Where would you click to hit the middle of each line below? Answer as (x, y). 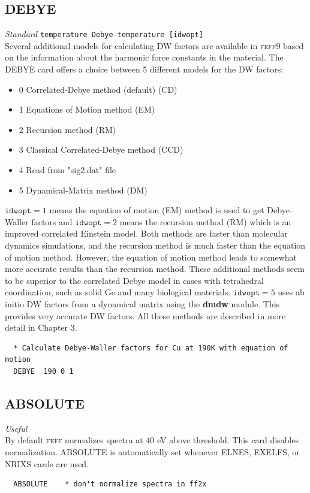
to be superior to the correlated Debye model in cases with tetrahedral (134, 280)
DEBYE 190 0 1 (43, 371)
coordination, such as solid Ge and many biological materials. (118, 292)
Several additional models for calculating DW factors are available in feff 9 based (154, 45)
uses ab (291, 292)
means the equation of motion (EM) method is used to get (157, 210)
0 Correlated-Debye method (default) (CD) (98, 89)
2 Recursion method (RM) (67, 129)
